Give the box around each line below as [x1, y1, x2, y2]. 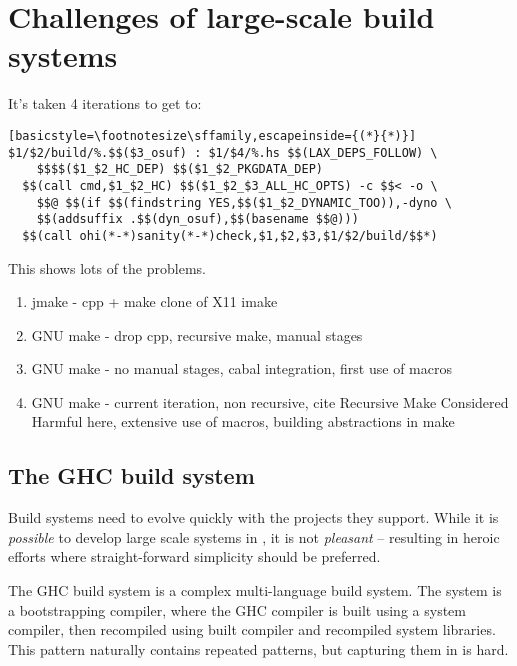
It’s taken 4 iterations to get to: [8, 93, 202, 114]
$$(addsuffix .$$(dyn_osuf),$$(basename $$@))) [36, 212, 359, 227]
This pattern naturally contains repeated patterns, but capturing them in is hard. [8, 638, 509, 659]
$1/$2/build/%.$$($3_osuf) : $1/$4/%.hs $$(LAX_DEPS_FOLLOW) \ [8, 145, 438, 160]
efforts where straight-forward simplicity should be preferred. [8, 546, 381, 567]
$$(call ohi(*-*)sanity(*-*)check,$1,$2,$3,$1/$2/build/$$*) [22, 228, 438, 243]
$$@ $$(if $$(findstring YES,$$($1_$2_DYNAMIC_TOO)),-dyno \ [36, 195, 452, 210]
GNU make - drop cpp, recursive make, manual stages [31, 324, 363, 345]
